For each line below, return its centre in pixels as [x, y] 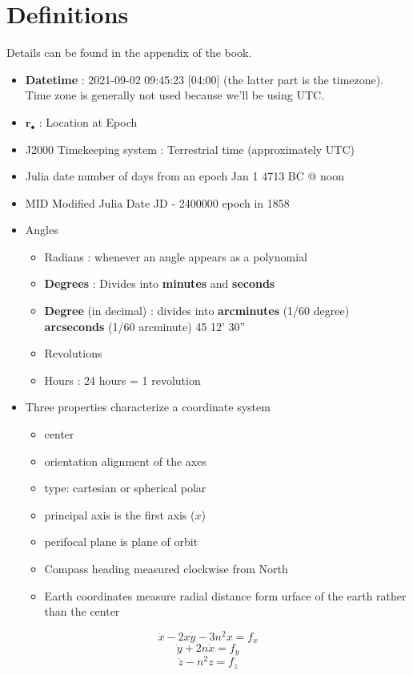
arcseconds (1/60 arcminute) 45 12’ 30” [145, 326]
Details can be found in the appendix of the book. [129, 53]
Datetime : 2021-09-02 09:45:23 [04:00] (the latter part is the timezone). [204, 79]
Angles [42, 230]
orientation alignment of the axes [125, 461]
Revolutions [73, 353]
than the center [82, 611]
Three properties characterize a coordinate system [148, 407]
